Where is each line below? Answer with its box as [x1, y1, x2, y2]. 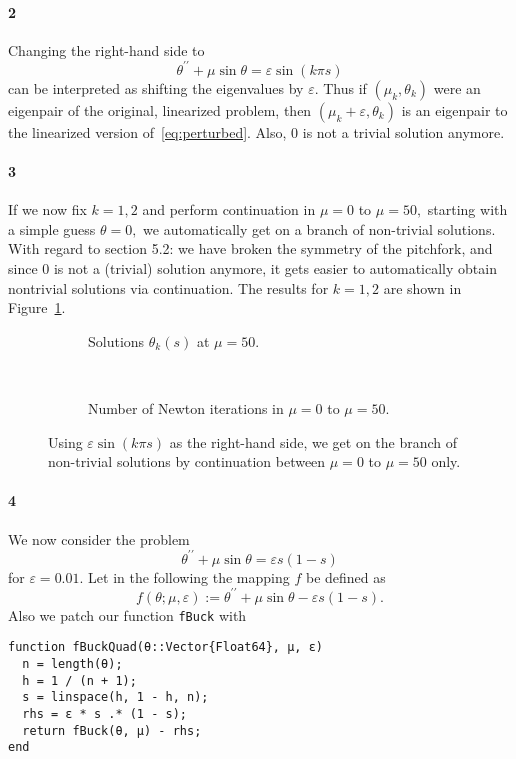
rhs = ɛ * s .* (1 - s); [22, 707, 187, 722]
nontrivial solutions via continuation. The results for [8, 277, 329, 298]
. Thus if [314, 77, 367, 98]
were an [433, 77, 481, 98]
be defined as [305, 566, 386, 587]
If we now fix [8, 199, 87, 220]
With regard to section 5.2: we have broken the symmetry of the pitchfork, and [8, 238, 493, 259]
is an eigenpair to [401, 99, 508, 120]
